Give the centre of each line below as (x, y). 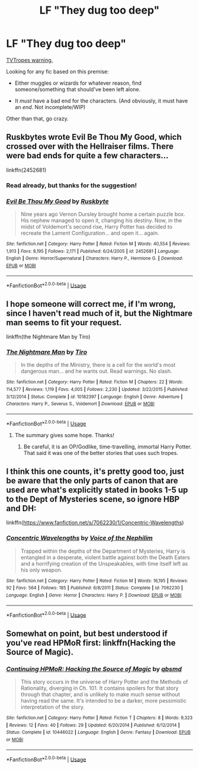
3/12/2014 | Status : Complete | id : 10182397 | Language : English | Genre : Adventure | (94, 397)
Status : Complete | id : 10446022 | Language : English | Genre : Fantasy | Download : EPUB (98, 732)
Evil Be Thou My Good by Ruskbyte (57, 201)
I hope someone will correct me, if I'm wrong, (91, 304)
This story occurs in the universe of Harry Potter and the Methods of (104, 682)
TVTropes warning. (30, 60)
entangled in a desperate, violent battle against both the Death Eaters (105, 557)
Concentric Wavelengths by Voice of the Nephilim (79, 538)
